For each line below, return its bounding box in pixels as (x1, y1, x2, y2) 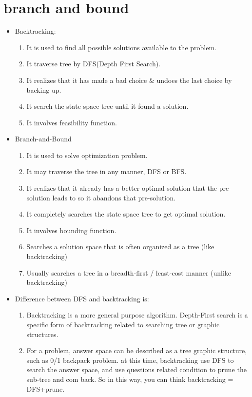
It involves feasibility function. (26, 117, 117, 127)
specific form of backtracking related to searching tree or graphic (26, 319, 220, 329)
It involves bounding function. (26, 225, 116, 235)
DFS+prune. (26, 383, 65, 394)
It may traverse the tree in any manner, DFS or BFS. (26, 166, 187, 177)
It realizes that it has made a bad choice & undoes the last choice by (26, 75, 232, 85)
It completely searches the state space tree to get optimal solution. (26, 209, 226, 219)
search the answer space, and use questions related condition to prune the (26, 364, 247, 375)
